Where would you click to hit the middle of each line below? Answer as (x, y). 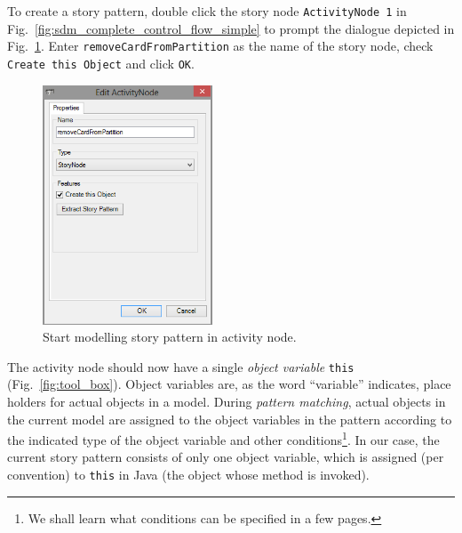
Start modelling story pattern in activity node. (170, 337)
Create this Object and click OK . (101, 63)
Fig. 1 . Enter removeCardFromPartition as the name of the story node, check (220, 46)
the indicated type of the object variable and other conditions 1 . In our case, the (223, 438)
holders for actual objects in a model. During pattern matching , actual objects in (227, 401)
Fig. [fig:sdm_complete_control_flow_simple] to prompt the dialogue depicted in (231, 28)
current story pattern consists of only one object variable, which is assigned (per (226, 457)
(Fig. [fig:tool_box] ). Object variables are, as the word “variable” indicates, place (229, 384)
